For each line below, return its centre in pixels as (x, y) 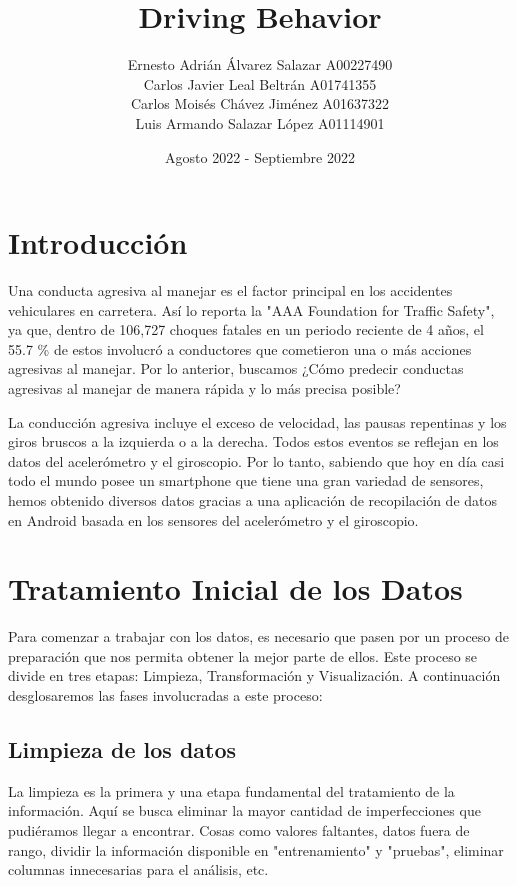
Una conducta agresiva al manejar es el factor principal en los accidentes (230, 290)
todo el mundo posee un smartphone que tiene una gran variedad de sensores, (246, 480)
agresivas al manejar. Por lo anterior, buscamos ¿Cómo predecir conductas (236, 368)
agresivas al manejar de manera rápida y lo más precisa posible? (204, 388)
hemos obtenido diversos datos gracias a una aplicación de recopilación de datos (253, 499)
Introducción (98, 242)
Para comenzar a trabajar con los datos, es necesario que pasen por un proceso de (259, 636)
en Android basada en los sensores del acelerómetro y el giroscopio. (213, 519)
